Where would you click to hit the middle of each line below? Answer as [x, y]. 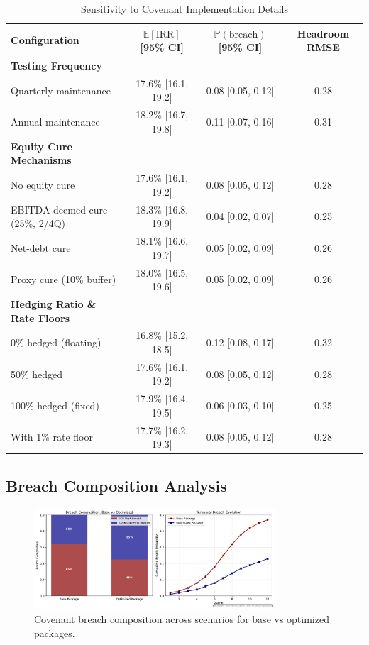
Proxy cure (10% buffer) [64, 279]
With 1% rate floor [52, 437]
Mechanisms [41, 160]
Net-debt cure [41, 247]
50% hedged [37, 374]
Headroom [323, 33]
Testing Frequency [56, 66]
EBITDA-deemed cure [59, 209]
